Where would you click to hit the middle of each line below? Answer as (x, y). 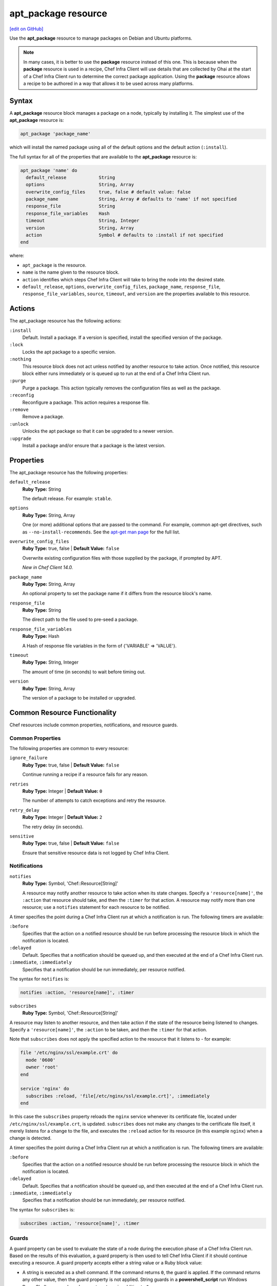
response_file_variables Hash (68, 213)
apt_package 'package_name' (55, 134)
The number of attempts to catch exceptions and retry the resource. (94, 800)
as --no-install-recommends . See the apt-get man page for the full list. (101, 532)
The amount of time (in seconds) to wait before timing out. (84, 672)
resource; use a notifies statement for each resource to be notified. (96, 907)
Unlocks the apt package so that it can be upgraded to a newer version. (98, 431)
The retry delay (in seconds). (53, 827)
